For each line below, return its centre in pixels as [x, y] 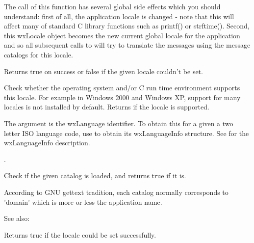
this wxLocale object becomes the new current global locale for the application [122, 35]
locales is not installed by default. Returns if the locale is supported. [107, 107]
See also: [17, 218]
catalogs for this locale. [38, 54]
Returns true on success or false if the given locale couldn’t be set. [103, 71]
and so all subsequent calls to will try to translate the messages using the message [127, 45]
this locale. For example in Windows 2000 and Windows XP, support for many [122, 97]
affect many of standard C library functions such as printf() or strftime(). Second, [127, 26]
